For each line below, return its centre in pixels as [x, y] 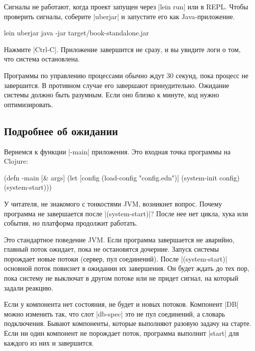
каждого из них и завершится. [49, 342]
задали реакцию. [29, 287]
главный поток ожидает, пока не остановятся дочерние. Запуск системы [112, 249]
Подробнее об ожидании [61, 131]
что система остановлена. [42, 59]
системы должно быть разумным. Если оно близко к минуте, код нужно [112, 95]
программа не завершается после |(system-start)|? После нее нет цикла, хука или [126, 213]
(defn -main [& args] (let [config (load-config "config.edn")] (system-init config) [122, 177]
